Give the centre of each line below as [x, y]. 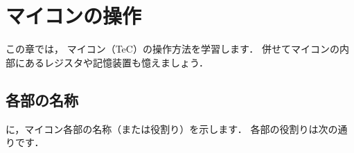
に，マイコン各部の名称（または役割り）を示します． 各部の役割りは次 [167, 128]
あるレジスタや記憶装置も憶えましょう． [116, 62]
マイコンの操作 [74, 16]
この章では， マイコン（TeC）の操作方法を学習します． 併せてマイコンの [173, 49]
